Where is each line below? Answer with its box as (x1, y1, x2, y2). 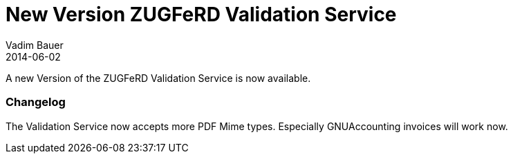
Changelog (6, 95, 66, 109)
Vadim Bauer (6, 39, 64, 51)
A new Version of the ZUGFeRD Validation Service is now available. (6, 72, 311, 84)
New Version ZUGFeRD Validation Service (6, 3, 397, 26)
